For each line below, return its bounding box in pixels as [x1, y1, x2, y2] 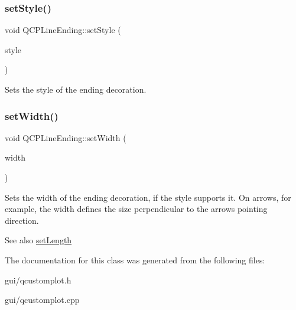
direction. [5, 214, 39, 226]
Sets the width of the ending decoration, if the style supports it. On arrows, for [5, 191, 291, 203]
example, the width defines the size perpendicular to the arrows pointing [5, 203, 268, 215]
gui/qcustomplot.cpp [5, 293, 80, 306]
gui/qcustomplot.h [5, 273, 71, 286]
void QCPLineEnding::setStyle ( [5, 24, 121, 36]
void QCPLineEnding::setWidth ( [5, 131, 126, 143]
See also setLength [5, 234, 72, 246]
